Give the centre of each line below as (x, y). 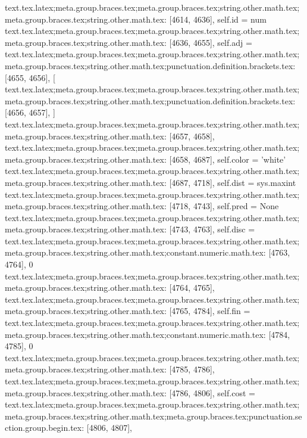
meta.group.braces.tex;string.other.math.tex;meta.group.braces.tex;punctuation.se (153, 416)
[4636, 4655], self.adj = (211, 42)
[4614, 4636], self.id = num (218, 19)
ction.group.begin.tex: (45, 428)
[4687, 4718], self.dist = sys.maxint (233, 182)
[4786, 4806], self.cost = (212, 392)
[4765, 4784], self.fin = (210, 311)
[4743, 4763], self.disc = (212, 229)
